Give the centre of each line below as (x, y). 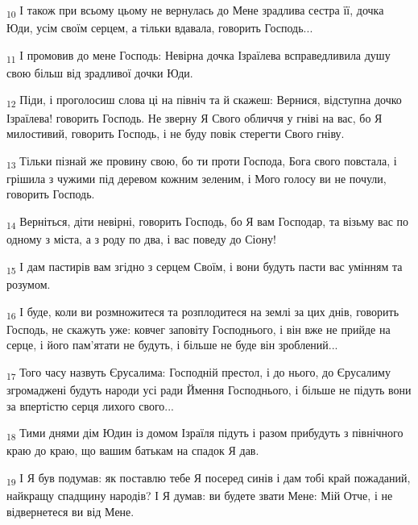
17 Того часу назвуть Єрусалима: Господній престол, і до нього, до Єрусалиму (199, 373)
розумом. (29, 283)
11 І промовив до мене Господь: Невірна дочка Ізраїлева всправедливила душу (199, 56)
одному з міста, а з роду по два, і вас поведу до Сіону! (141, 239)
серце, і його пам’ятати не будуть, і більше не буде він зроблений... (172, 345)
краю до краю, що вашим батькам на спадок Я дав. (133, 450)
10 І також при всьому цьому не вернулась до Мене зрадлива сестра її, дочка (195, 11)
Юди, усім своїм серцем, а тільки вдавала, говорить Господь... (160, 28)
